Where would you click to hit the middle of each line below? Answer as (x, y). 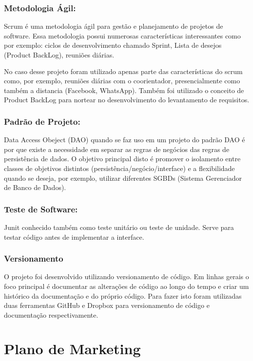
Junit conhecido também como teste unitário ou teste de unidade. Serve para (119, 227)
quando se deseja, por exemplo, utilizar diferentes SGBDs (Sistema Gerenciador (123, 178)
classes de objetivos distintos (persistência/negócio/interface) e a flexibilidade (119, 168)
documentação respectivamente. (51, 314)
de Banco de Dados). (35, 187)
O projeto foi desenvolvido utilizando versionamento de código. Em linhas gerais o (126, 276)
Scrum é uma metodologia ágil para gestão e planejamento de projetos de (114, 26)
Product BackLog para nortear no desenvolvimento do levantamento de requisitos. (127, 100)
